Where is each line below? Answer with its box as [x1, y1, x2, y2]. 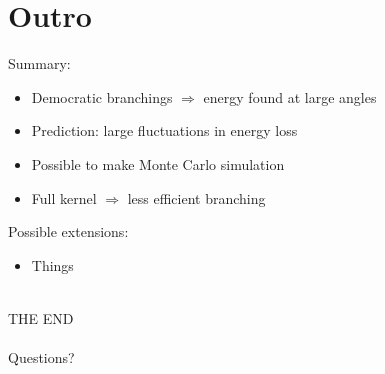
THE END [8, 307, 74, 328]
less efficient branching [127, 187, 266, 208]
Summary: [8, 53, 71, 74]
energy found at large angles [203, 86, 377, 107]
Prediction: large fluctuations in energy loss [31, 120, 298, 141]
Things [31, 254, 74, 275]
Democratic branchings [31, 86, 173, 107]
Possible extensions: [8, 221, 129, 242]
